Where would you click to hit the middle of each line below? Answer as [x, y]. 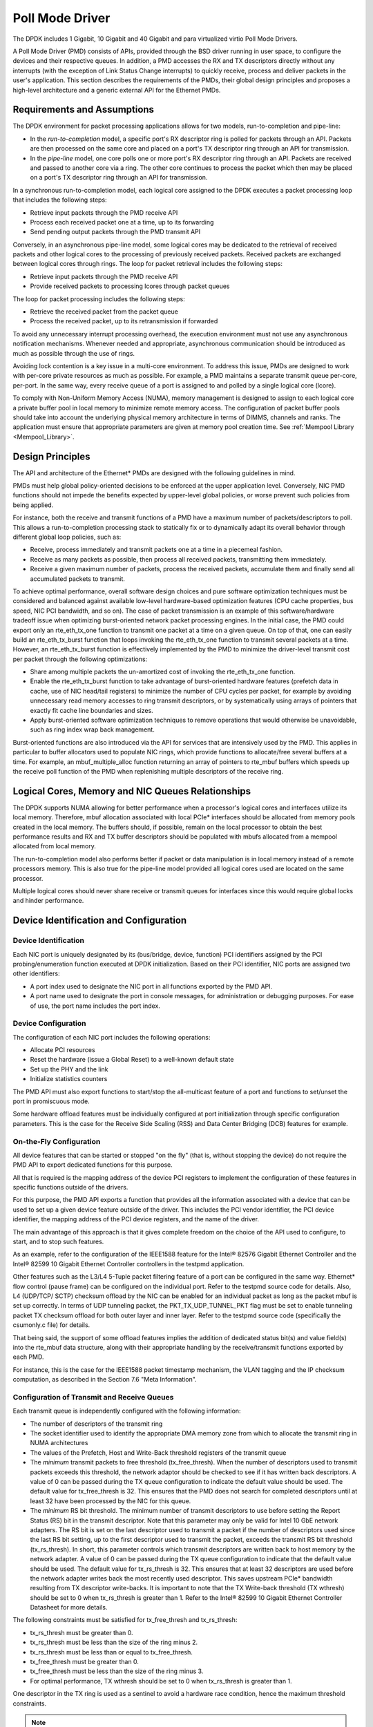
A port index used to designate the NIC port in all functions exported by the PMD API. [151, 986]
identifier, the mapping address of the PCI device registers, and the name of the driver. [136, 1219]
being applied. [33, 505]
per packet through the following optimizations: [80, 659]
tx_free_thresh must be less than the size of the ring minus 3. [117, 1671]
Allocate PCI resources [63, 1050]
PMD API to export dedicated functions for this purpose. [93, 1165]
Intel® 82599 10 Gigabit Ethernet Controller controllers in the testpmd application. [128, 1263]
